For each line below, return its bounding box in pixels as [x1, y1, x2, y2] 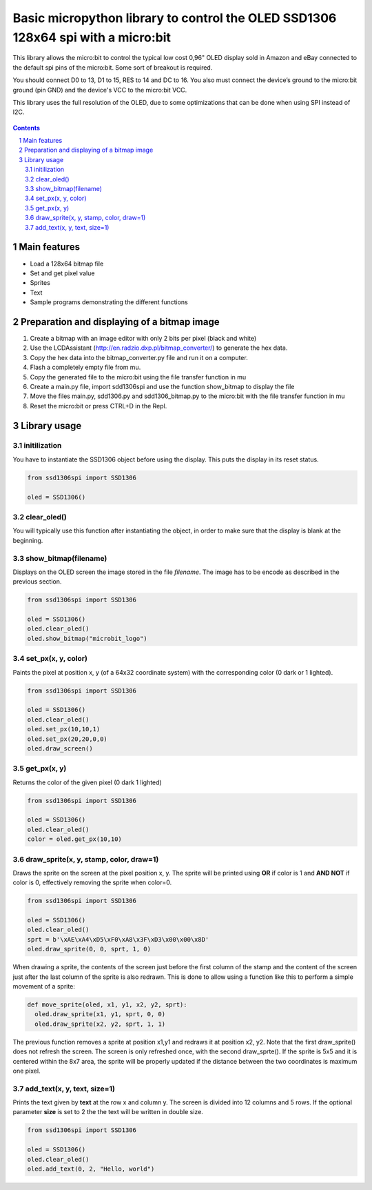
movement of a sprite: [12, 982, 76, 990]
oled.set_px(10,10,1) [27, 725, 101, 733]
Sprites [30, 279, 51, 287]
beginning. [12, 536, 43, 544]
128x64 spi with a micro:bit [12, 30, 172, 45]
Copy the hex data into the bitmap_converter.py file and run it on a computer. [30, 353, 248, 361]
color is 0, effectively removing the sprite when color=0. [12, 878, 172, 886]
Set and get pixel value [30, 269, 95, 277]
